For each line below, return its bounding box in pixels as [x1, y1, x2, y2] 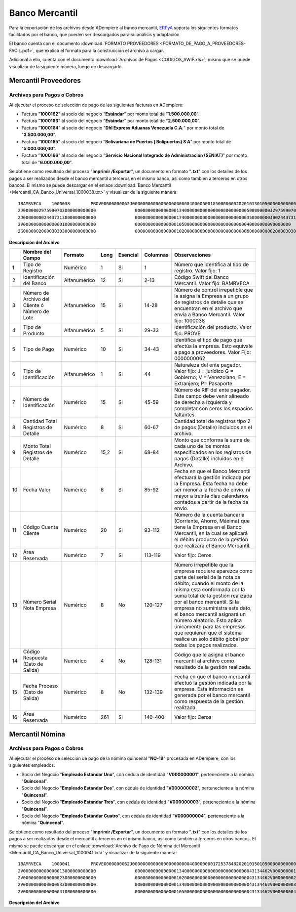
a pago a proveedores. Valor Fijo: [174, 349, 251, 356]
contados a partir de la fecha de [174, 499, 249, 506]
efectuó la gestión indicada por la [174, 680, 252, 687]
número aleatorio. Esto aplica [174, 617, 242, 624]
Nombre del [23, 249, 51, 256]
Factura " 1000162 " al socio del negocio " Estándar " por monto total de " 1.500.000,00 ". [21, 111, 200, 117]
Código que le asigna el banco [174, 651, 245, 658]
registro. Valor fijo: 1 [174, 267, 221, 274]
